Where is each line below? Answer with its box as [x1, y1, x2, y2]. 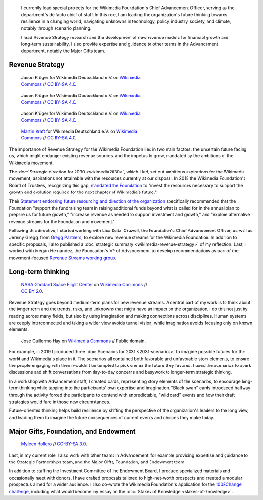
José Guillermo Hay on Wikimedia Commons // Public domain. [21, 338, 146, 344]
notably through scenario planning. [21, 25, 92, 31]
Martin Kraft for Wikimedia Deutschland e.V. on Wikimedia [21, 128, 138, 134]
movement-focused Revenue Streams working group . [9, 255, 117, 261]
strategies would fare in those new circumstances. [9, 399, 111, 404]
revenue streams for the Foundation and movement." [9, 218, 115, 224]
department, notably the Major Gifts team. [21, 48, 106, 54]
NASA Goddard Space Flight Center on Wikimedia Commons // [21, 282, 148, 288]
